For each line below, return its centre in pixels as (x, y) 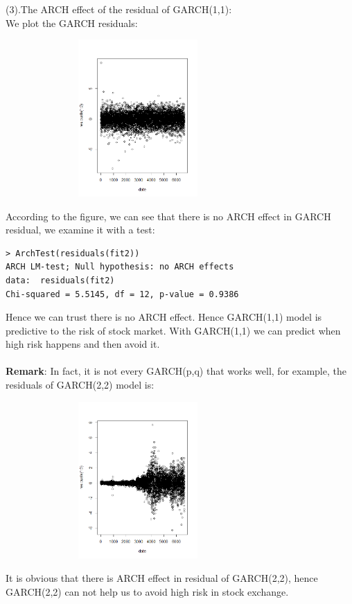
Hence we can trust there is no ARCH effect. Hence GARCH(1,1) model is (164, 317)
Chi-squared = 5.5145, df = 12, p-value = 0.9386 (122, 294)
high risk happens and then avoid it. (83, 344)
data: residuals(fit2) (60, 280)
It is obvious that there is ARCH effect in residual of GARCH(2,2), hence (162, 578)
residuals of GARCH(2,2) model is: (80, 385)
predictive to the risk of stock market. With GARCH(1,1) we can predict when (173, 330)
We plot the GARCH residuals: (72, 23)
